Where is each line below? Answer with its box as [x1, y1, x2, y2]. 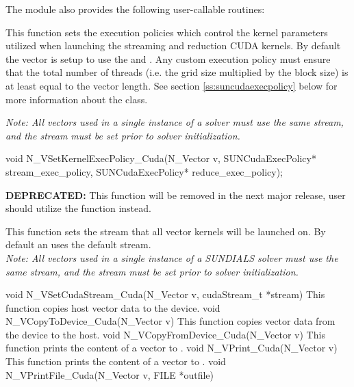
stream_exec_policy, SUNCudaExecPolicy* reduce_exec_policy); [5, 164, 283, 178]
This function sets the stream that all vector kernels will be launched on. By [5, 224, 326, 238]
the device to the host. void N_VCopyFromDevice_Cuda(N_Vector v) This [5, 327, 325, 341]
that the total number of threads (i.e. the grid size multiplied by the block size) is [5, 65, 349, 79]
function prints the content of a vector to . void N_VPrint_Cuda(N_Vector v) [5, 341, 338, 355]
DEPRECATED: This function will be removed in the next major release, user [5, 187, 346, 202]
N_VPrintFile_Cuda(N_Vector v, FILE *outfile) [5, 367, 214, 382]
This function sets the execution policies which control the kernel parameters [5, 25, 328, 39]
